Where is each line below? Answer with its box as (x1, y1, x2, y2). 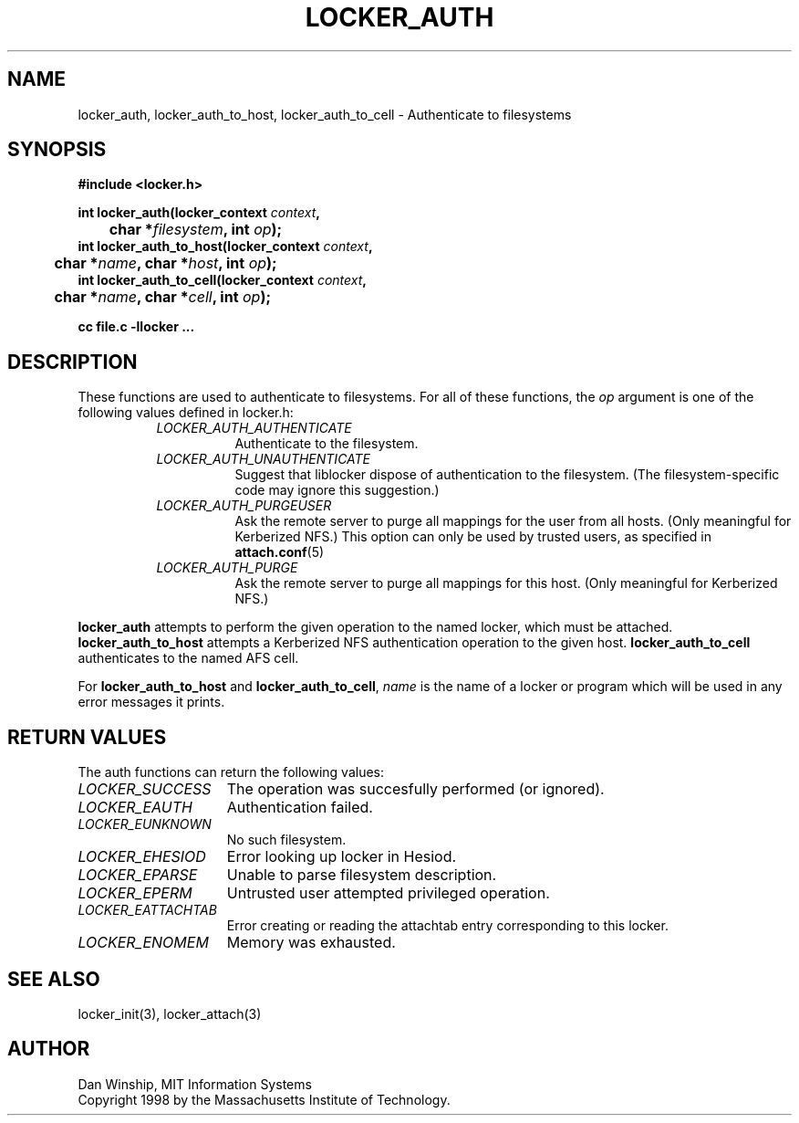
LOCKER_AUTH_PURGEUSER (156, 498, 332, 514)
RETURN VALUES (7, 725, 167, 749)
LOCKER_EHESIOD (78, 847, 206, 866)
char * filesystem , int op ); (109, 220, 283, 239)
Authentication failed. (226, 798, 373, 817)
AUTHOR (7, 1037, 90, 1061)
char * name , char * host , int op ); (54, 254, 277, 273)
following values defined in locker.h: (78, 404, 294, 421)
